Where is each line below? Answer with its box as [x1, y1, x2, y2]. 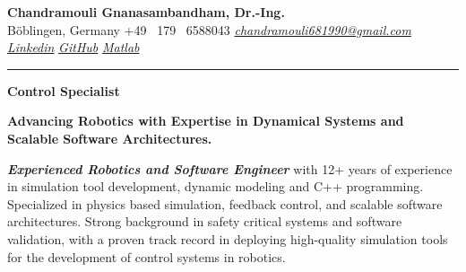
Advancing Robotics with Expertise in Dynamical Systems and [7, 111, 404, 130]
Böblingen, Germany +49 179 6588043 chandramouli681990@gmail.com [7, 20, 411, 39]
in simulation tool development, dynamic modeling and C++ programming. [7, 177, 424, 196]
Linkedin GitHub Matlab [7, 38, 140, 57]
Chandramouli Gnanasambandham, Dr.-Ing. [7, 3, 285, 21]
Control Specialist [7, 81, 120, 100]
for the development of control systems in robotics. [7, 247, 286, 266]
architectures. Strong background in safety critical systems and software [7, 212, 402, 231]
